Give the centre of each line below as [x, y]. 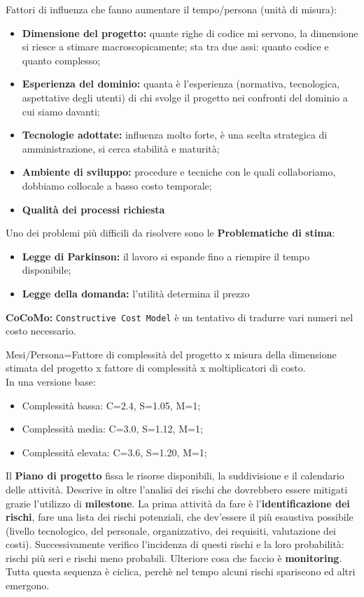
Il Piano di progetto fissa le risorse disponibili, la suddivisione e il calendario [175, 476]
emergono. [28, 585]
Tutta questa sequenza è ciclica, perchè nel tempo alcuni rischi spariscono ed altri [181, 571]
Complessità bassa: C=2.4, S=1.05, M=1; [111, 405]
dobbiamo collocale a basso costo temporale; [117, 185]
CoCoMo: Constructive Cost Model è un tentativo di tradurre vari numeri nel [180, 317]
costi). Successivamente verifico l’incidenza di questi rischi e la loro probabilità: [175, 544]
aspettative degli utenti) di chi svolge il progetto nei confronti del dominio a [185, 97]
